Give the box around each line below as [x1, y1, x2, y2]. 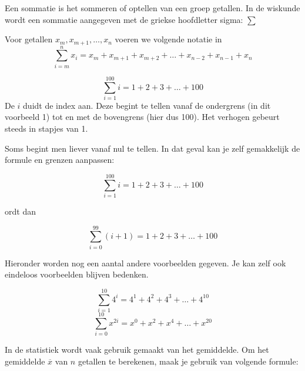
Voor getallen [5, 33, 53, 45]
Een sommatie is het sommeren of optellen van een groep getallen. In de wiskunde [5, 2, 300, 14]
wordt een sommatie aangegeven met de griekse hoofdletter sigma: [5, 13, 243, 25]
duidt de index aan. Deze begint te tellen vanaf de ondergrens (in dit [23, 99, 271, 111]
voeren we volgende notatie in [115, 33, 222, 45]
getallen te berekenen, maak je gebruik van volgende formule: [78, 355, 299, 367]
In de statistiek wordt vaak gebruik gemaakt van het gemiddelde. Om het [5, 343, 269, 356]
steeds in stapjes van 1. [5, 122, 88, 135]
